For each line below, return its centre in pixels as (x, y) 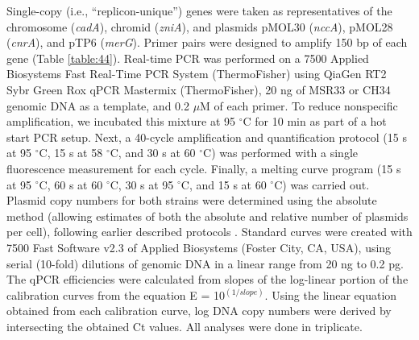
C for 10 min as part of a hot (315, 121)
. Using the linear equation (331, 294)
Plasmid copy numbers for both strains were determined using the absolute (192, 200)
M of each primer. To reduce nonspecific (299, 105)
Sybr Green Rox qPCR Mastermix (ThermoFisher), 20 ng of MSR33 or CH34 (199, 89)
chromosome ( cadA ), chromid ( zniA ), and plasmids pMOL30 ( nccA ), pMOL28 (200, 26)
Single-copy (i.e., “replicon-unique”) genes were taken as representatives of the (199, 10)
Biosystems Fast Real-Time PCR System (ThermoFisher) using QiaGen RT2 (197, 74)
